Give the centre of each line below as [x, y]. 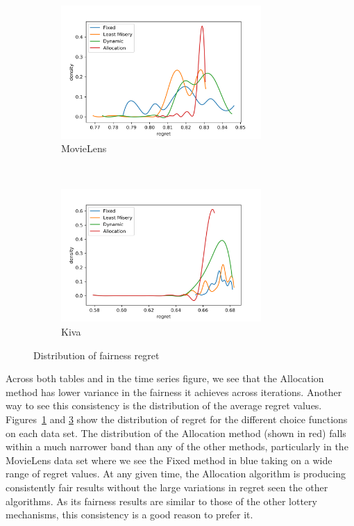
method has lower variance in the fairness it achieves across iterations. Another [174, 392]
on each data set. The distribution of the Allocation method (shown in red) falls [176, 433]
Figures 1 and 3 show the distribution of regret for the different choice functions [177, 419]
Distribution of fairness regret [96, 355]
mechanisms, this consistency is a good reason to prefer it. [129, 515]
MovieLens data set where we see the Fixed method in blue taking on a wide [169, 460]
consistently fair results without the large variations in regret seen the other [167, 487]
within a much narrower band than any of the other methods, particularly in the [177, 446]
